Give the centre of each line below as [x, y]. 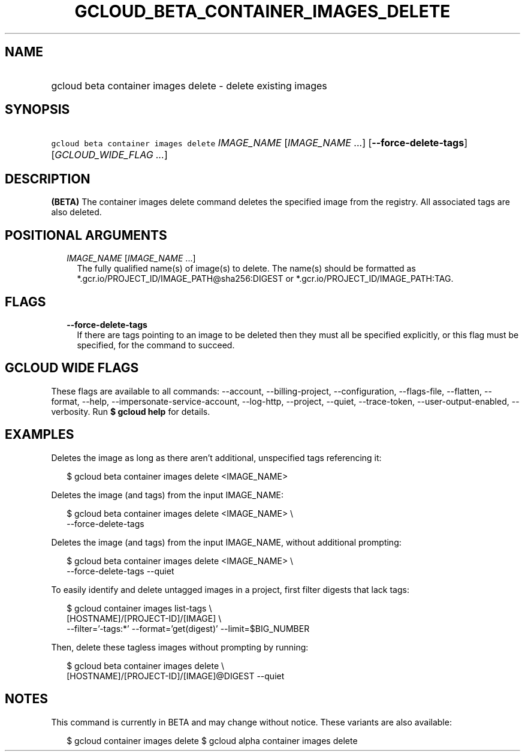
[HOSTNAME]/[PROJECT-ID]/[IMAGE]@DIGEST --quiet [176, 676]
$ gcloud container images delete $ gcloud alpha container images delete [212, 740]
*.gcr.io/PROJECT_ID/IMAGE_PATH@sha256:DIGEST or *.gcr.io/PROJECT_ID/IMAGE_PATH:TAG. [265, 279]
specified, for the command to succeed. [156, 345]
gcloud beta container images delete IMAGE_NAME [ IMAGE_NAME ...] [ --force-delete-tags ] [259, 143]
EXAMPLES [40, 435]
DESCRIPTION [48, 179]
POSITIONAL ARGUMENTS [86, 235]
